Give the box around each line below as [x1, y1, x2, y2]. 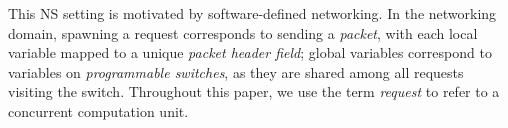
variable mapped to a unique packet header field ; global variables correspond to [8, 42, 492, 63]
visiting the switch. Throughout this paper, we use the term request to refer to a [8, 81, 500, 102]
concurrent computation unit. [8, 100, 189, 121]
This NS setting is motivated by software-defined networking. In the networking [8, 3, 497, 23]
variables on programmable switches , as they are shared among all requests [8, 61, 464, 82]
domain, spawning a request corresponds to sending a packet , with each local [8, 22, 478, 43]
